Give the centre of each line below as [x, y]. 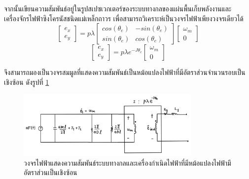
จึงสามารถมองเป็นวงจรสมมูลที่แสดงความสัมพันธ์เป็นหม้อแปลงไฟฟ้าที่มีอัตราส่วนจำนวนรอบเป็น [125, 72]
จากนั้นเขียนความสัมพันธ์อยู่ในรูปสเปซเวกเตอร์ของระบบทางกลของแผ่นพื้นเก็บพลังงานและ [118, 8]
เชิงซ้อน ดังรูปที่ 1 [27, 82]
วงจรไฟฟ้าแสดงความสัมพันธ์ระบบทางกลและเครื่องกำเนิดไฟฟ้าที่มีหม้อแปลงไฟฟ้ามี [127, 162]
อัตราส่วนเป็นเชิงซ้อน [51, 172]
